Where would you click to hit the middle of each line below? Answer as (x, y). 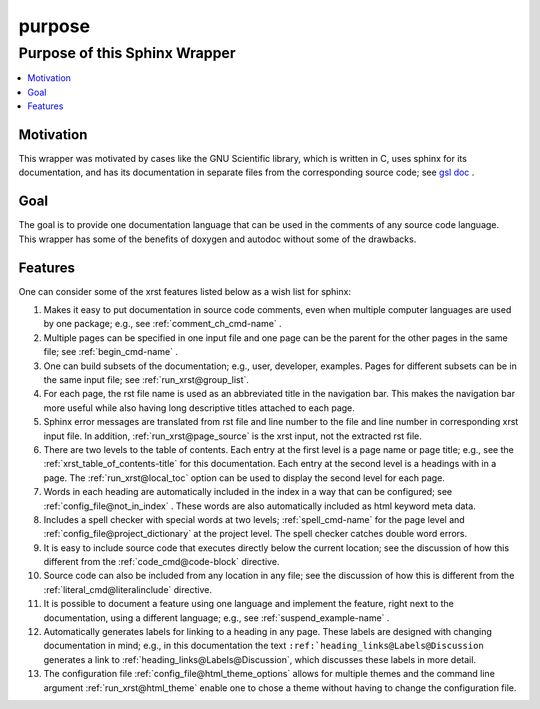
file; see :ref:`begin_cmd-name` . (111, 352)
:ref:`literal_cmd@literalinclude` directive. (127, 589)
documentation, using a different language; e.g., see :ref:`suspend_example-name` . (216, 617)
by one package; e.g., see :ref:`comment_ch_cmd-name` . (162, 324)
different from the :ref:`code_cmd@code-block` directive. (161, 562)
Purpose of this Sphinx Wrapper (127, 53)
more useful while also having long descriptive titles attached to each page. (199, 407)
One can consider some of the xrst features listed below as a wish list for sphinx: (185, 291)
